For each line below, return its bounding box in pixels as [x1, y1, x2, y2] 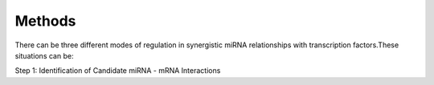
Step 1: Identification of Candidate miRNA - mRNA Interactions [14, 66, 221, 75]
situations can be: [14, 51, 74, 60]
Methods [14, 12, 76, 30]
